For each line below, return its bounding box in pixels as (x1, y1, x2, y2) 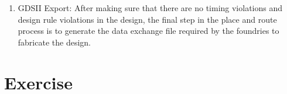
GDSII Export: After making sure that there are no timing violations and (18, 2, 283, 13)
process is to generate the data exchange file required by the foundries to (18, 25, 279, 37)
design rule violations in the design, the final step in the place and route (18, 13, 277, 25)
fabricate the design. (18, 36, 91, 48)
